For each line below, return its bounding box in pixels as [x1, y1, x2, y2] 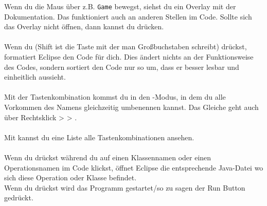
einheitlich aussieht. [4, 71, 66, 82]
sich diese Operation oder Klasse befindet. [4, 172, 137, 183]
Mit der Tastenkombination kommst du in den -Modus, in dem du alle [4, 91, 226, 102]
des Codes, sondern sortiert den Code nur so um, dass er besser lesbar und [4, 61, 239, 72]
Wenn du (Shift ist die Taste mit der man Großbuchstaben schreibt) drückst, [4, 41, 247, 52]
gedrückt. [4, 192, 33, 203]
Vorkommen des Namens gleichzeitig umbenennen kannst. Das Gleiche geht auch [4, 102, 259, 112]
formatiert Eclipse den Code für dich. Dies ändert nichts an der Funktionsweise [4, 51, 254, 62]
